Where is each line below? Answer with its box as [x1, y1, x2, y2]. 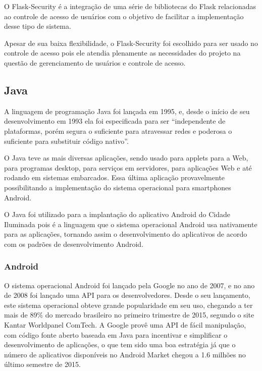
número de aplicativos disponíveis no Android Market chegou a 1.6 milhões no [4, 349, 246, 359]
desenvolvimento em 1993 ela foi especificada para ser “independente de [4, 116, 226, 126]
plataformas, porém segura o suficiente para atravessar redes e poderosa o [4, 125, 232, 136]
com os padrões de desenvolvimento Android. [4, 238, 144, 249]
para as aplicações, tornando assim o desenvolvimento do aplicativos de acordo [4, 229, 247, 239]
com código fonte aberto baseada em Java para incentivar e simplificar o [4, 329, 228, 340]
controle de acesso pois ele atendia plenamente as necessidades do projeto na [4, 47, 241, 58]
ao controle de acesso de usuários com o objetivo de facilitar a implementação [4, 11, 244, 21]
